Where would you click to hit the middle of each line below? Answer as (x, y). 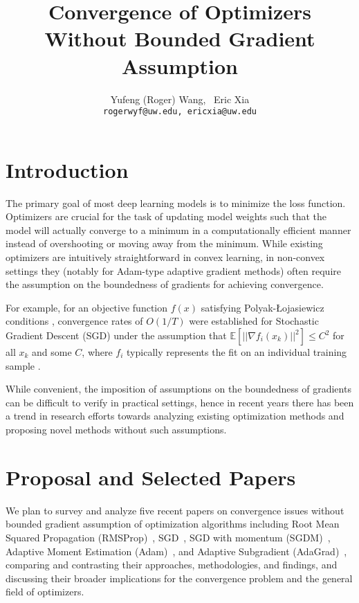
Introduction (67, 169)
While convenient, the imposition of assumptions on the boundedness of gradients (178, 389)
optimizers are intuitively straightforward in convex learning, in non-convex (165, 257)
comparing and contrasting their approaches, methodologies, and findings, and (172, 565)
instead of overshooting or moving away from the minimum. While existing (164, 243)
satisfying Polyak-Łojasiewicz (263, 307)
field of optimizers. (45, 592)
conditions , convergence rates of (74, 321)
